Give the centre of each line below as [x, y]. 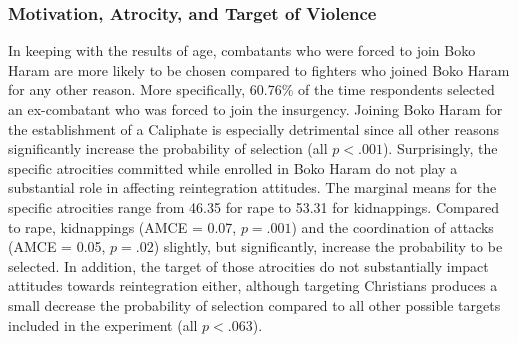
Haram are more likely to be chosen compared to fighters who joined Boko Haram [259, 69]
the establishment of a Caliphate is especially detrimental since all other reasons [254, 128]
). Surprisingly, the [440, 148]
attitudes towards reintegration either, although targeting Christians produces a [253, 285]
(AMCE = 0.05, [57, 246]
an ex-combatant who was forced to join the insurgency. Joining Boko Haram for [255, 109]
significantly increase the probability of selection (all [168, 148]
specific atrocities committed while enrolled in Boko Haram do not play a [233, 167]
